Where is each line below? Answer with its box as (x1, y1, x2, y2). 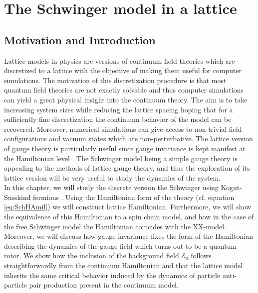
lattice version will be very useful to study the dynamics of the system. (4, 172, 221, 183)
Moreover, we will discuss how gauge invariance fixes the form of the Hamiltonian (4, 231, 253, 241)
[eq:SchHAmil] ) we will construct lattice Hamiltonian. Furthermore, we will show (4, 201, 252, 212)
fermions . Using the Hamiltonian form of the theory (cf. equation (33, 192, 235, 202)
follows (191, 250, 212, 261)
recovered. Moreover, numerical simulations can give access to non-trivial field (4, 123, 242, 134)
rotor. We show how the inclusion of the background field (4, 250, 179, 261)
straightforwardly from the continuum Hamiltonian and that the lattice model (4, 260, 243, 271)
